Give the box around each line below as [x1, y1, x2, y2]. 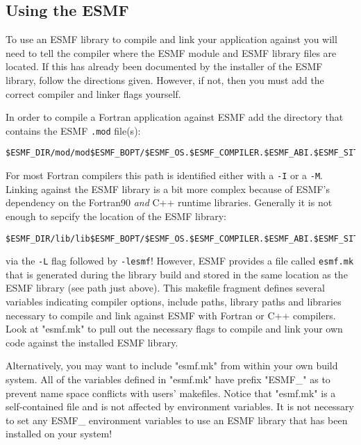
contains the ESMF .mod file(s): [6, 123, 141, 137]
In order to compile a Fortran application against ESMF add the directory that [6, 110, 344, 124]
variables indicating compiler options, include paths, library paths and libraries [6, 294, 342, 309]
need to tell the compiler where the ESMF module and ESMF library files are [6, 45, 337, 60]
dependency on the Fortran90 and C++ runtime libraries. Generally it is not [6, 195, 333, 210]
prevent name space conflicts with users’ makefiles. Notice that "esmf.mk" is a [6, 385, 336, 400]
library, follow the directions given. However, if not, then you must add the [6, 72, 324, 87]
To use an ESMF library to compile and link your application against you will [6, 32, 337, 47]
